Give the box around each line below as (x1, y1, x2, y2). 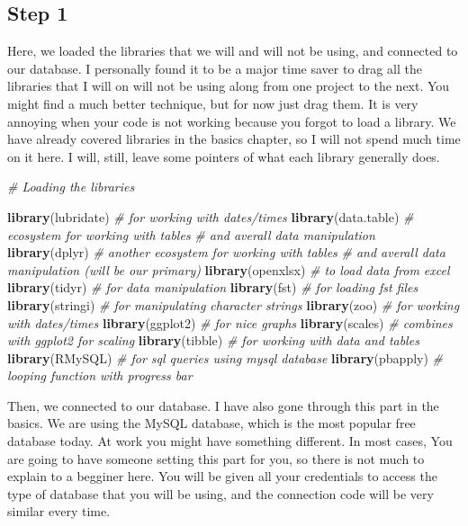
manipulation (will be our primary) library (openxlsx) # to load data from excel (7, 260, 450, 279)
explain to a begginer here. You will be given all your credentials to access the (7, 467, 437, 486)
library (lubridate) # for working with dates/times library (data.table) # (7, 207, 414, 226)
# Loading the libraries (7, 177, 135, 196)
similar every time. (7, 502, 111, 521)
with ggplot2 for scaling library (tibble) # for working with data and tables (7, 331, 419, 350)
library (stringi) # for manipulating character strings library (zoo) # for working (7, 295, 460, 314)
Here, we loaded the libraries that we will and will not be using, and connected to (7, 41, 458, 60)
